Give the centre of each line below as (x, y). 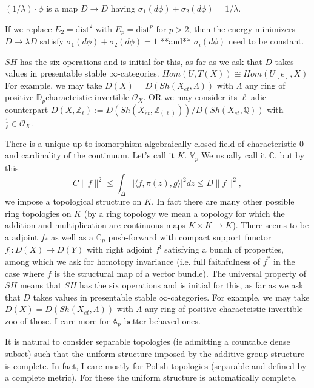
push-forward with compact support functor (190, 237)
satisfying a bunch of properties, (224, 249)
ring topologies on (38, 213)
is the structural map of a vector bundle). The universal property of (180, 273)
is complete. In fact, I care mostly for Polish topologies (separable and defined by (156, 365)
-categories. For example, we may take (239, 297)
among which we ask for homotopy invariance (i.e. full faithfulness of (133, 261)
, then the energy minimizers (242, 28)
